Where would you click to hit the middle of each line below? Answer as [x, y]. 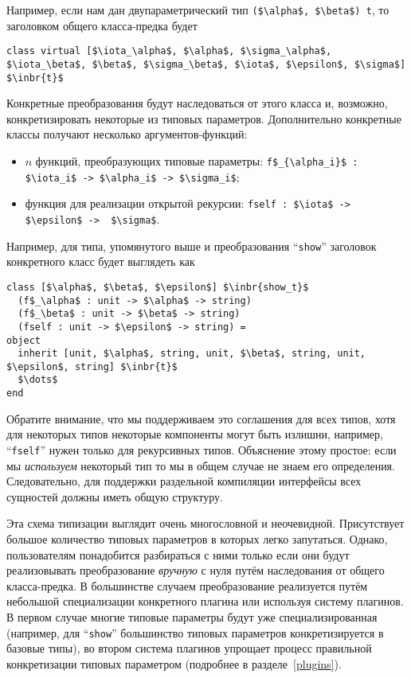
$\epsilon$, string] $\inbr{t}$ [92, 366]
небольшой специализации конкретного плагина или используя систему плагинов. [205, 601]
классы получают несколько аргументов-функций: [127, 134]
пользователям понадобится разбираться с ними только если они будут [178, 554]
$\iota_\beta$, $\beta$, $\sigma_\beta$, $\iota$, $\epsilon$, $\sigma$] [206, 64]
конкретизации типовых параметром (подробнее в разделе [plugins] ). [174, 663]
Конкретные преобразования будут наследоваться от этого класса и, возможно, [197, 103]
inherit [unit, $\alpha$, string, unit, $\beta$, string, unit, [192, 354]
